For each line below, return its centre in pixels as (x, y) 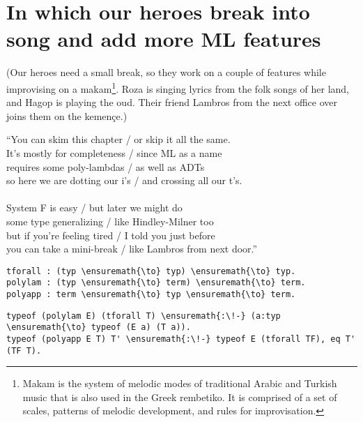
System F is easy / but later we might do (94, 208)
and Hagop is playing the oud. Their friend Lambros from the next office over (172, 102)
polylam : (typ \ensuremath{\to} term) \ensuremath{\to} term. (156, 283)
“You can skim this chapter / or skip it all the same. (118, 139)
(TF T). (24, 351)
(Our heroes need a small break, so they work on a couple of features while (166, 72)
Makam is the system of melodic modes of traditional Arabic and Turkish (180, 383)
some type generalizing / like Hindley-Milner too (110, 221)
